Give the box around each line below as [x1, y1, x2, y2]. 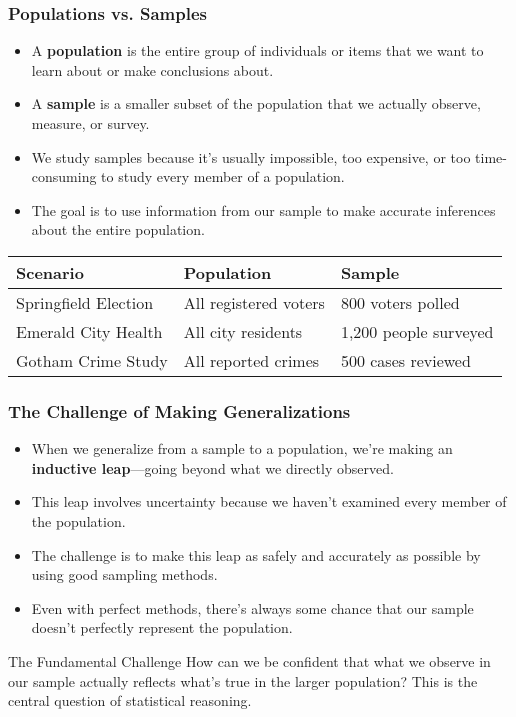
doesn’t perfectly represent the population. [31, 617, 293, 638]
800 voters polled [340, 290, 460, 314]
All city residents [183, 319, 303, 343]
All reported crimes [183, 348, 320, 372]
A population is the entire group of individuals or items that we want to [31, 40, 484, 61]
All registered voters [183, 290, 325, 314]
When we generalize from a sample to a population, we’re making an [31, 438, 453, 459]
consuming [31, 166, 97, 187]
